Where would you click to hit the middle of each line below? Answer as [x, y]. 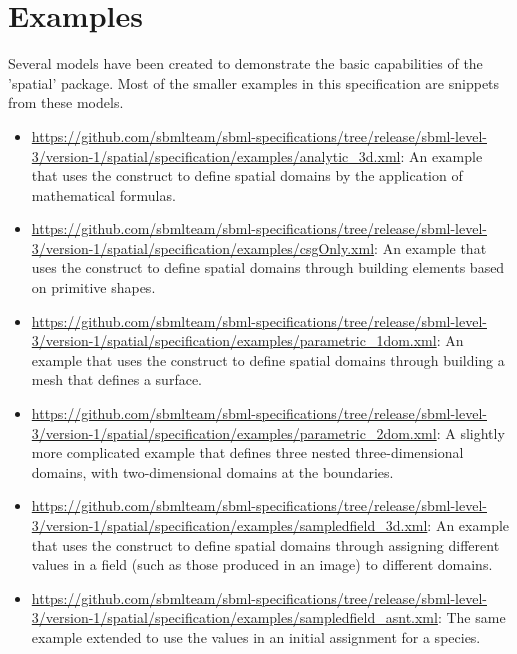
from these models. [66, 102]
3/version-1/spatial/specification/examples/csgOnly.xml [203, 247]
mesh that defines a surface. [116, 379]
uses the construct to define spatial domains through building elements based [268, 267]
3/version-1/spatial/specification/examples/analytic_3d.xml [216, 155]
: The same [471, 617]
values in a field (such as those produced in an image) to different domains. [262, 564]
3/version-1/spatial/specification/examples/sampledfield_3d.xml [229, 525]
